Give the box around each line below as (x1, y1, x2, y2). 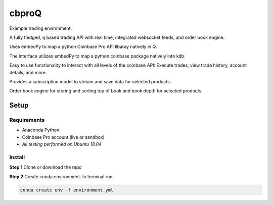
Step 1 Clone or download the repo (9, 164, 82, 170)
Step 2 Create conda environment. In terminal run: (9, 173, 114, 179)
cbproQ (9, 8, 42, 19)
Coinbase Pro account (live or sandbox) (22, 134, 105, 140)
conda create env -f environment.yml (20, 187, 114, 193)
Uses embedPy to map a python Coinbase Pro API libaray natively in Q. (9, 43, 157, 50)
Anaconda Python (22, 127, 60, 133)
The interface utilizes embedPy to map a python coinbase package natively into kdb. (9, 53, 186, 59)
